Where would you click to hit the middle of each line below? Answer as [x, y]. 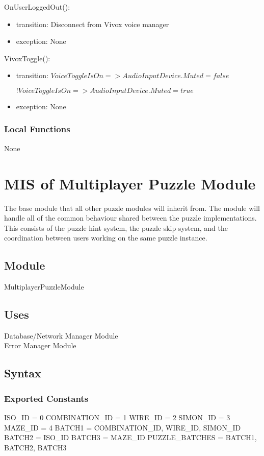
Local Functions [37, 129]
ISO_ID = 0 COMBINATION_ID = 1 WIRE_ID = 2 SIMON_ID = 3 [117, 417]
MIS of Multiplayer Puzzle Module [130, 183]
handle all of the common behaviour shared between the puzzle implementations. [130, 218]
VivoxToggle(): [27, 58]
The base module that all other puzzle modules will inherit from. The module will [132, 208]
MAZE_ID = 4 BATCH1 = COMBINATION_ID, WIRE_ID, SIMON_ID [123, 427]
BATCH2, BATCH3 [35, 447]
